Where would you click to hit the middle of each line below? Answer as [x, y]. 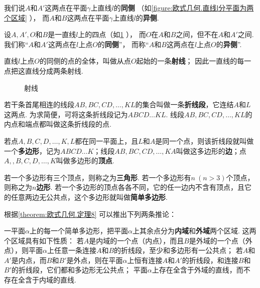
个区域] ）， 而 [27, 17]
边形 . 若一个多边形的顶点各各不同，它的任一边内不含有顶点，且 [140, 187]
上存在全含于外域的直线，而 [198, 270]
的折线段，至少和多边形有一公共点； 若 [178, 250]
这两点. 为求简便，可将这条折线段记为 [66, 114]
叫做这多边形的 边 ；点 [211, 151]
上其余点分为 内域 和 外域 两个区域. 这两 [194, 231]
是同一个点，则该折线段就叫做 [205, 140]
